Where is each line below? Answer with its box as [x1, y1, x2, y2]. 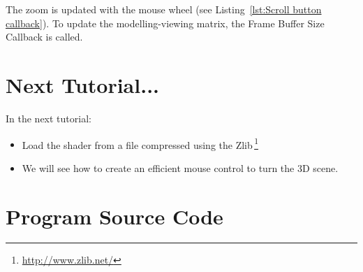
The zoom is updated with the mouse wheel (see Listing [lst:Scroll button [6, 2, 322, 16]
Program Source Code [6, 201, 223, 230]
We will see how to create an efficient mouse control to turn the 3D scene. [22, 160, 339, 175]
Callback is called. [6, 29, 83, 44]
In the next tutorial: [6, 110, 91, 125]
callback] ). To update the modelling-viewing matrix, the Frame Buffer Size [6, 15, 325, 30]
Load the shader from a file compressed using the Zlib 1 [22, 135, 258, 152]
